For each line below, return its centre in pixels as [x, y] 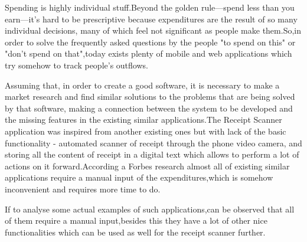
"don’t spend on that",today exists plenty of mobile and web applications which [148, 53]
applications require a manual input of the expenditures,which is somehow [139, 177]
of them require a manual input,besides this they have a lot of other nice [136, 220]
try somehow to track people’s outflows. [76, 65]
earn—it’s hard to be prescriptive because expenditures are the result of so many [151, 19]
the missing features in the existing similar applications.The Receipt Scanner [143, 120]
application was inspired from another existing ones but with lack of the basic [146, 131]
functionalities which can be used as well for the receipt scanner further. [135, 232]
